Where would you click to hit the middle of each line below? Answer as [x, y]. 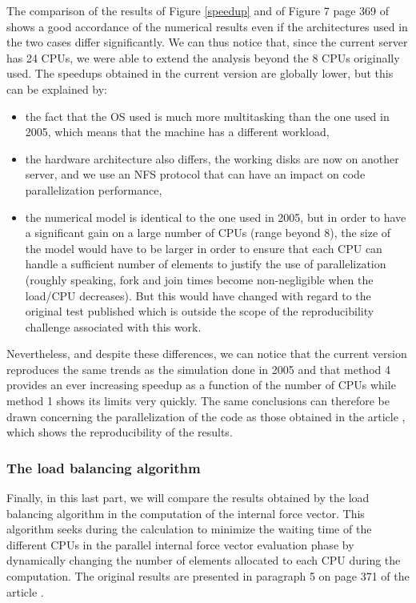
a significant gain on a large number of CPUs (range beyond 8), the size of [208, 233]
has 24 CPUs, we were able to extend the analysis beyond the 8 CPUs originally [203, 57]
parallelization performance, [94, 189]
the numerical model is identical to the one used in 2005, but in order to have [216, 217]
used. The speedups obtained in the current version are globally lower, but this [200, 73]
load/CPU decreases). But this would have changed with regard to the [198, 295]
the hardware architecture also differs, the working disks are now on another [212, 158]
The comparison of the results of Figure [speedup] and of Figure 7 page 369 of [198, 10]
